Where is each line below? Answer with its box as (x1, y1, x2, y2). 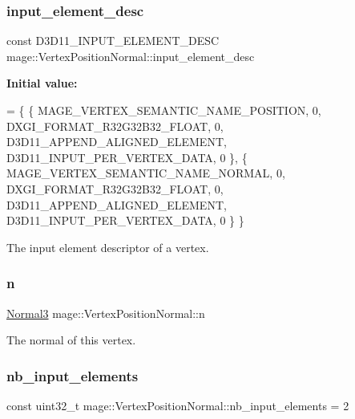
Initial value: (6, 75, 78, 92)
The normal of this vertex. (6, 332, 136, 348)
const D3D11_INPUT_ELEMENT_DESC (6, 32, 220, 49)
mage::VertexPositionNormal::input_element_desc (6, 47, 255, 64)
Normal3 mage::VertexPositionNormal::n (6, 304, 205, 321)
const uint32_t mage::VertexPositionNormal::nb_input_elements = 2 (6, 397, 349, 413)
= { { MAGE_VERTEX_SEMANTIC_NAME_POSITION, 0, (6, 102, 321, 118)
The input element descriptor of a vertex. (6, 238, 209, 255)
